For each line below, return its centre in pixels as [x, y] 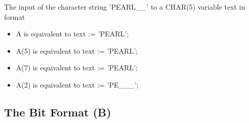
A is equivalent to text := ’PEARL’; [72, 34]
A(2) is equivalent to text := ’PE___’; [77, 84]
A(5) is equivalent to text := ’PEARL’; [77, 50]
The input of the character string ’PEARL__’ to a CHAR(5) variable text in [125, 7]
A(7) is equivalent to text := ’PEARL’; [77, 68]
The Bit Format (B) [58, 112]
